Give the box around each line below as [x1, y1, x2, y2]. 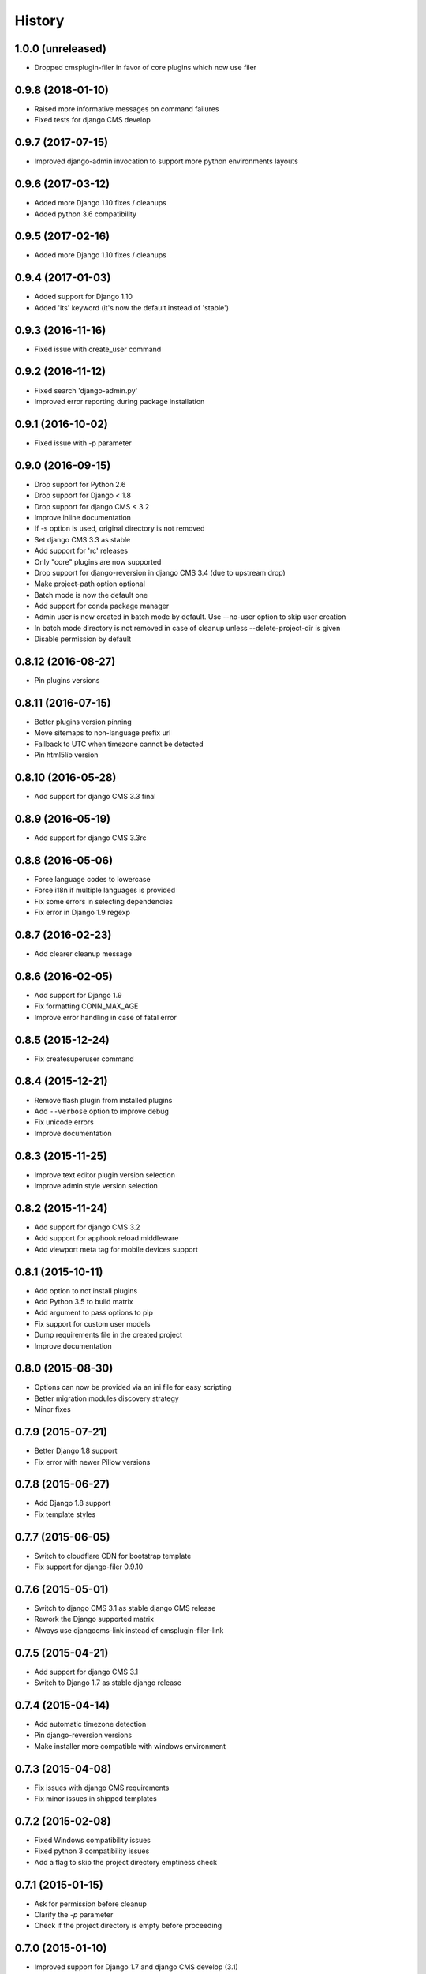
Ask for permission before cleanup [34, 1899, 148, 1908]
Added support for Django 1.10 [34, 292, 133, 302]
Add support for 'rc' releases [34, 546, 129, 556]
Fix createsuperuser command [34, 1054, 134, 1064]
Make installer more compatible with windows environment [34, 1741, 226, 1751]
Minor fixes [34, 1405, 71, 1414]
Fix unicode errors [34, 1117, 94, 1127]
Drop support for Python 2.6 [34, 479, 126, 489]
